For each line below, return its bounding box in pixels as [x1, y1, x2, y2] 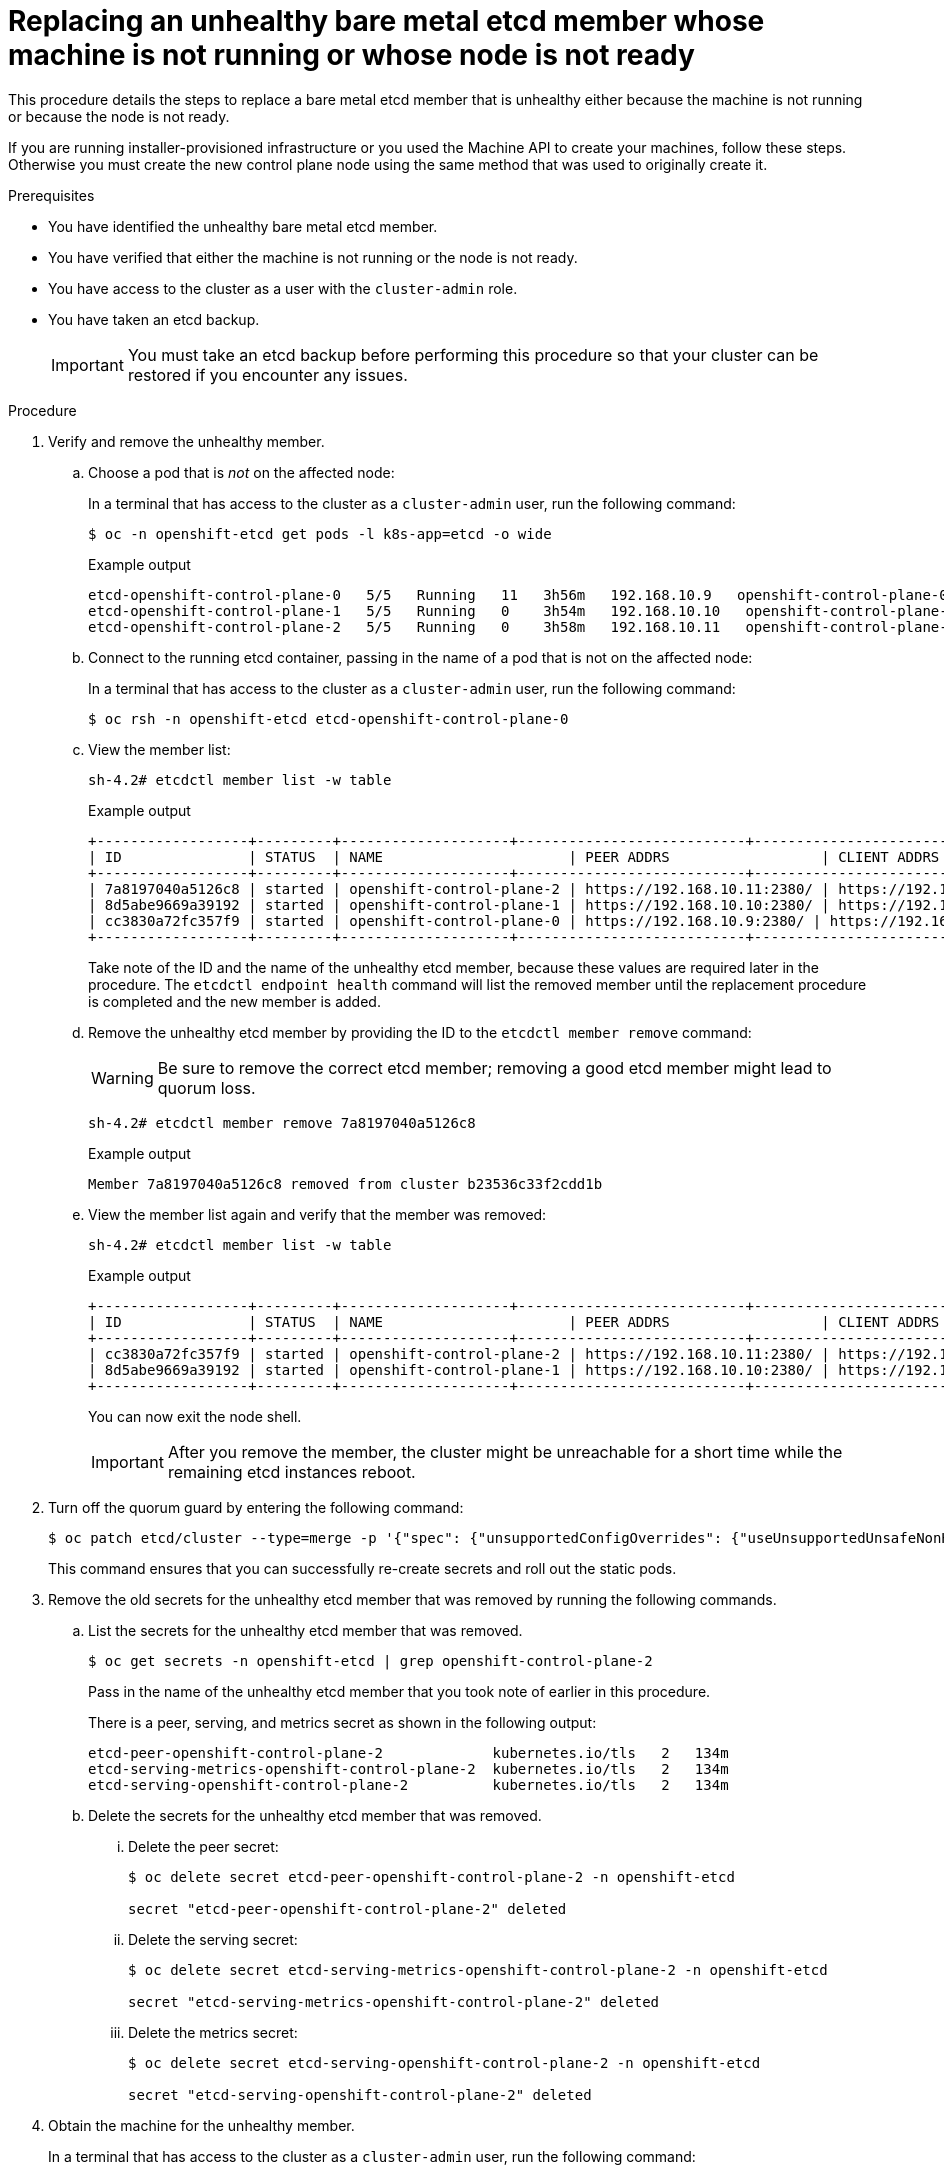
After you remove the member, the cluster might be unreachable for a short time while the [167, 1441, 843, 1462]
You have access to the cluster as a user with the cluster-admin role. [48, 279, 518, 297]
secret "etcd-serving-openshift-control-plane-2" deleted [128, 2086, 592, 2103]
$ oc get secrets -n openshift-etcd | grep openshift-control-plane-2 [88, 1652, 653, 1669]
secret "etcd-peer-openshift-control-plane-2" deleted [128, 1900, 567, 1917]
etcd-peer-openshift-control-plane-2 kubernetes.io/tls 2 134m [88, 1744, 729, 1761]
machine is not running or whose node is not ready [8, 38, 695, 72]
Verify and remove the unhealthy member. [48, 432, 325, 450]
